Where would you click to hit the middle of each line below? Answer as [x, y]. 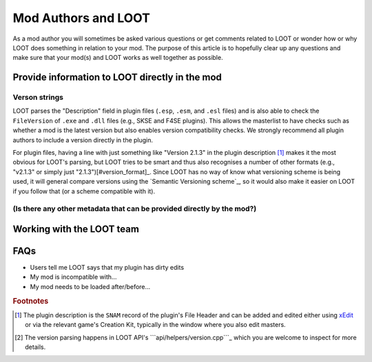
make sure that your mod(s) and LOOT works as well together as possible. [118, 58]
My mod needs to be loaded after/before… [90, 286]
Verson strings [38, 98]
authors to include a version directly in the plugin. [83, 140]
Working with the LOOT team [76, 229]
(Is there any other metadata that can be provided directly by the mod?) [135, 209]
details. [35, 347]
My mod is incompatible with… [73, 277]
